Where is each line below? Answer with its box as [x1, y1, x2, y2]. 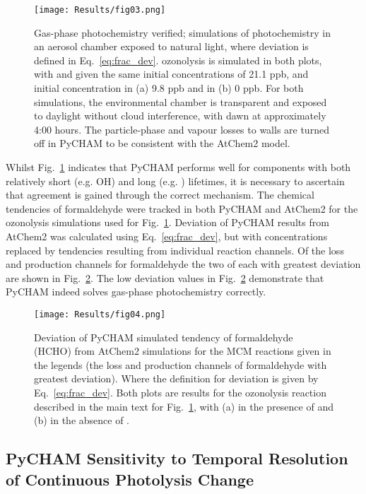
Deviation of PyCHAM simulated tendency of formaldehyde [34, 329, 293, 344]
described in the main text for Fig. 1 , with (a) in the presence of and [34, 399, 333, 413]
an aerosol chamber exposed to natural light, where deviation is [34, 39, 309, 54]
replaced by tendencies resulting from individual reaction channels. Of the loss [6, 242, 344, 257]
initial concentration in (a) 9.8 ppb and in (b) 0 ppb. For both [34, 81, 304, 95]
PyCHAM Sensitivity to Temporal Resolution [6, 447, 348, 469]
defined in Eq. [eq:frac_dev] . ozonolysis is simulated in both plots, [34, 52, 322, 67]
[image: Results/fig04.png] [34, 309, 166, 319]
